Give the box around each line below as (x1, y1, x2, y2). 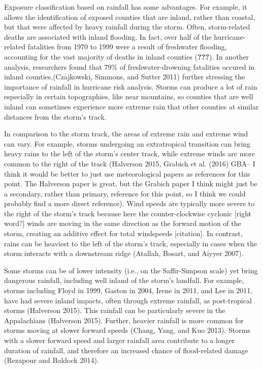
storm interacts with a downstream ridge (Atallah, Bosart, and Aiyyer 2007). (4, 248, 244, 259)
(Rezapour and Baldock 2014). (4, 355, 99, 365)
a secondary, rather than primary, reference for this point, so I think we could (4, 188, 246, 198)
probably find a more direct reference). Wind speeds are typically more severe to (4, 198, 255, 209)
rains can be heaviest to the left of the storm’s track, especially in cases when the (4, 238, 257, 248)
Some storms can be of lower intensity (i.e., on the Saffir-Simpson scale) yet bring (4, 265, 258, 275)
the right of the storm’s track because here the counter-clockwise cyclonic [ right (4, 208, 252, 218)
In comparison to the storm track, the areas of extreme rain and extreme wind (4, 128, 248, 139)
